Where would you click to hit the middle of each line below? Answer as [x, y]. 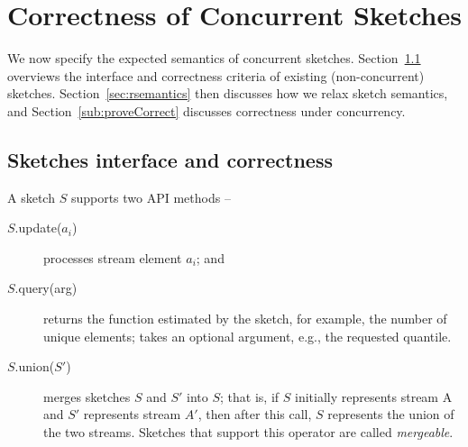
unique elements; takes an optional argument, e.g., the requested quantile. [248, 336]
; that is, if [250, 396]
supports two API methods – [151, 197]
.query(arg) [46, 288]
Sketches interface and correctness [170, 159]
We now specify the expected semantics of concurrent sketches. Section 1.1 [214, 58]
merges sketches [87, 396]
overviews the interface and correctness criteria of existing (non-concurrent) [216, 75]
